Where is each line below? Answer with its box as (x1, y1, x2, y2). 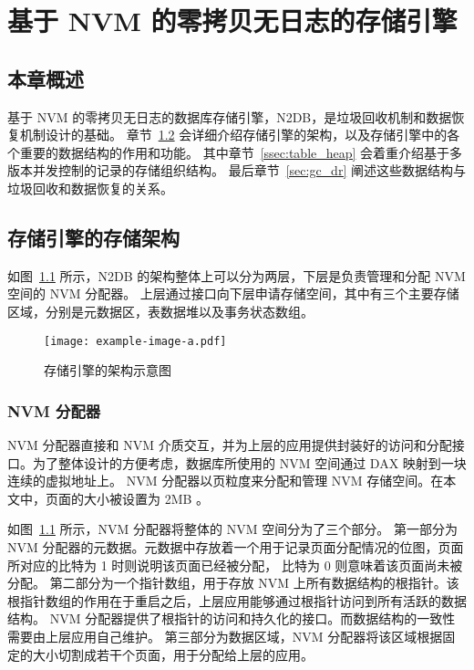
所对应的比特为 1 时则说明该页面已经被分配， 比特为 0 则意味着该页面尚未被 (7, 555, 463, 574)
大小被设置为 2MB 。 (83, 488, 210, 508)
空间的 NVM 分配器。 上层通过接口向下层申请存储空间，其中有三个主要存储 (7, 284, 459, 303)
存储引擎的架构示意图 (44, 361, 171, 380)
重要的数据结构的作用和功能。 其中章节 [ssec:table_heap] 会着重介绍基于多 (19, 142, 463, 162)
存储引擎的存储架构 (7, 223, 180, 251)
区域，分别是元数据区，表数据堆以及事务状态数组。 (7, 301, 314, 320)
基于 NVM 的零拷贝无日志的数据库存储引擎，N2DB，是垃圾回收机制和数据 (7, 107, 452, 126)
